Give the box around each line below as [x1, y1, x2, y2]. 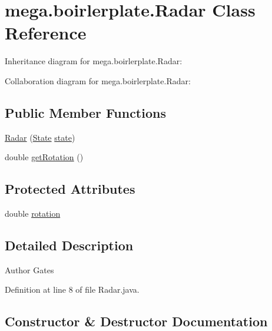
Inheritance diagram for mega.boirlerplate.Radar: [5, 55, 183, 67]
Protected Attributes [5, 180, 135, 198]
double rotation [5, 207, 61, 220]
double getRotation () [5, 151, 84, 163]
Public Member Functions [5, 103, 166, 121]
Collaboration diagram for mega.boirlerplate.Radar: [5, 74, 191, 87]
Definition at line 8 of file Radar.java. [5, 283, 140, 296]
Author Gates [5, 263, 54, 276]
